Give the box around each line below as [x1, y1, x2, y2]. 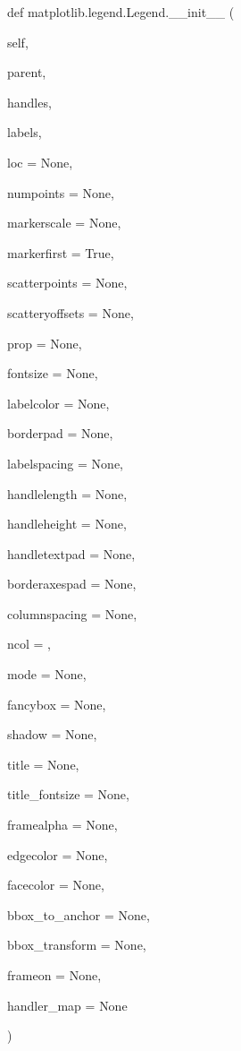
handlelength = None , [7, 484, 128, 503]
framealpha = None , [7, 815, 118, 834]
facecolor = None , [7, 875, 104, 894]
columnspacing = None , [7, 604, 137, 623]
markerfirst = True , [7, 243, 114, 262]
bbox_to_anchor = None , [7, 905, 150, 924]
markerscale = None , [7, 213, 121, 232]
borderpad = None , [7, 424, 113, 443]
